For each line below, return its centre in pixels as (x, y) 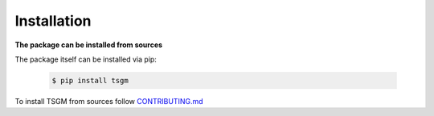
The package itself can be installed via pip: (86, 59)
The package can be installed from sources (89, 45)
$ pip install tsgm (90, 80)
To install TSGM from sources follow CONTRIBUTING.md (109, 101)
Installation (53, 21)
